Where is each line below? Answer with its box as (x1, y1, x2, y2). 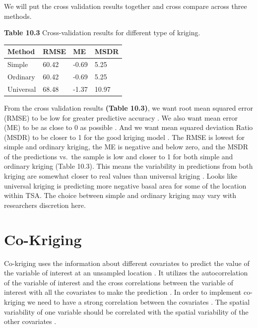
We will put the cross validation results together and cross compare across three (4, 1, 247, 11)
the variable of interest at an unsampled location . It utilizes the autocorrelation (4, 267, 248, 278)
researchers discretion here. (4, 199, 86, 210)
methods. (4, 10, 32, 21)
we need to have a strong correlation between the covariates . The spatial (27, 296, 250, 307)
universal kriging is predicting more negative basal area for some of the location (4, 180, 247, 191)
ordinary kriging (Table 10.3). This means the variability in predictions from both (4, 161, 253, 171)
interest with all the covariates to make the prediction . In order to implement (4, 287, 242, 297)
